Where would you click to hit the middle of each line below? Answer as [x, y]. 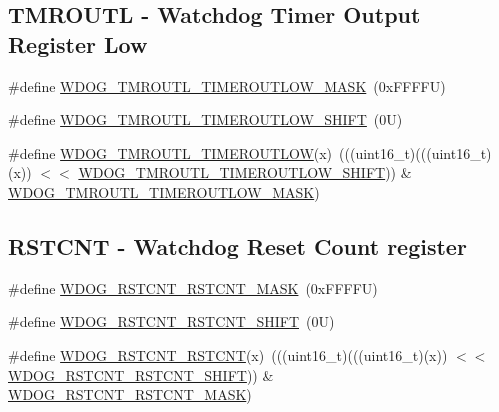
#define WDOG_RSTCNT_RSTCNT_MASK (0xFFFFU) [193, 287]
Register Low [78, 43]
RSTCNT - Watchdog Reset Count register [237, 245]
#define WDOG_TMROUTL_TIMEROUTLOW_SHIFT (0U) [205, 119]
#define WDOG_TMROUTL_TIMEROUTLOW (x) [170, 152]
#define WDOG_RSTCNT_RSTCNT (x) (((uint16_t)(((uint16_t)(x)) [228, 354]
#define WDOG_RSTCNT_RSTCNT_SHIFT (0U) [171, 321]
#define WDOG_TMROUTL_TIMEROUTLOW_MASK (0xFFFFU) [227, 85]
